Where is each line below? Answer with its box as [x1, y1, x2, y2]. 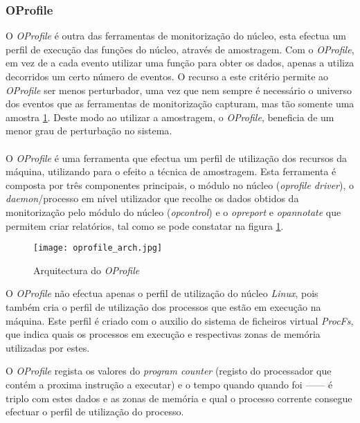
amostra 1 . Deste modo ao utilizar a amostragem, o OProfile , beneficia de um [6, 109, 334, 124]
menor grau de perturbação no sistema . [6, 123, 172, 138]
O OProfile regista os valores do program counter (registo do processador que [6, 363, 332, 378]
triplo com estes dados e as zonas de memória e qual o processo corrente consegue [6, 390, 352, 405]
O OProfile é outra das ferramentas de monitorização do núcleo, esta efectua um [6, 28, 346, 43]
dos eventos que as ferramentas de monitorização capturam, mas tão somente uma [6, 96, 354, 111]
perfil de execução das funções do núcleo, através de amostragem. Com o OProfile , [6, 42, 354, 56]
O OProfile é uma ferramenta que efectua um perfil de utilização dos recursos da [6, 150, 348, 165]
